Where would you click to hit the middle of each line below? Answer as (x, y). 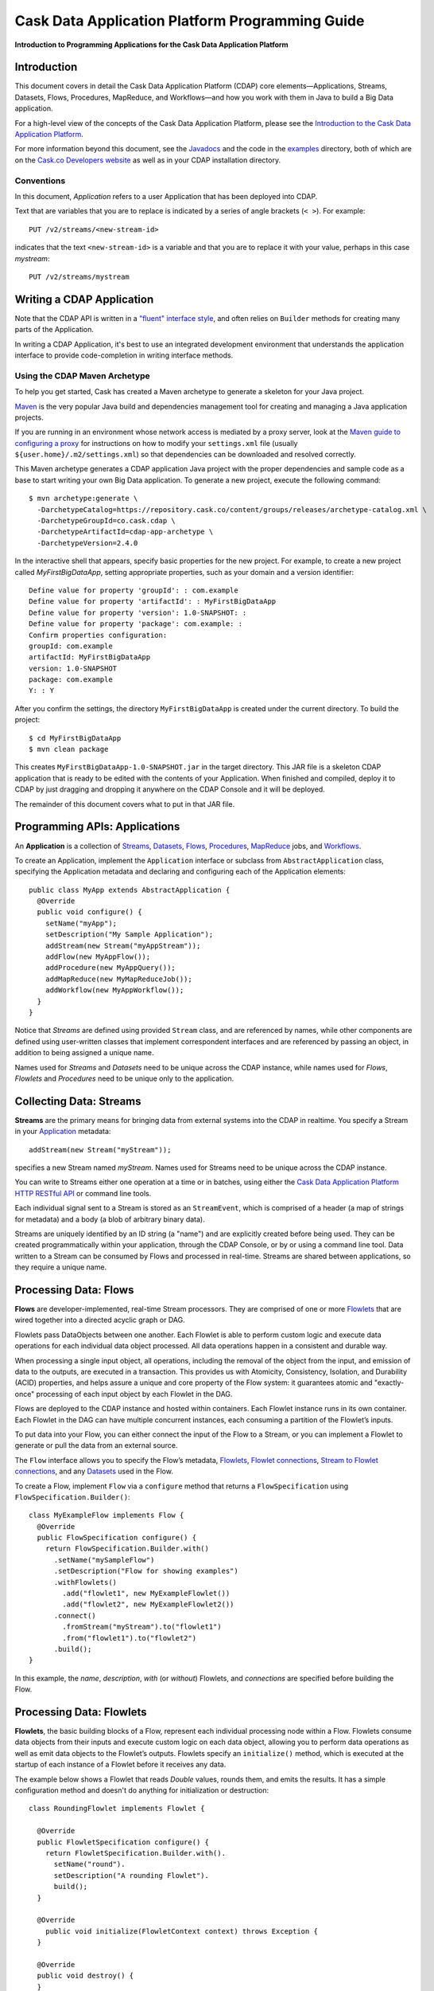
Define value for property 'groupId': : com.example (134, 590)
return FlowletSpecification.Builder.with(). (136, 1853)
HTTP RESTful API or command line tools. (83, 1193)
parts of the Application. (54, 330)
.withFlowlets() (85, 1582)
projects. (29, 417)
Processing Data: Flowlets (81, 1712)
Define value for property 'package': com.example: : (136, 624)
